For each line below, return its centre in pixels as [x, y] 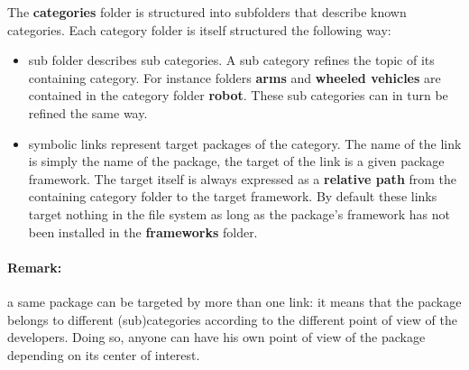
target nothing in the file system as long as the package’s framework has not [239, 213]
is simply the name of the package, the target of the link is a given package [236, 161]
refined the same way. [88, 112]
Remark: [35, 267]
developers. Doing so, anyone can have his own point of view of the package [216, 337]
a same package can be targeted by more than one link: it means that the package [234, 301]
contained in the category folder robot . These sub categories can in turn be [238, 95]
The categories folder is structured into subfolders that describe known [207, 12]
